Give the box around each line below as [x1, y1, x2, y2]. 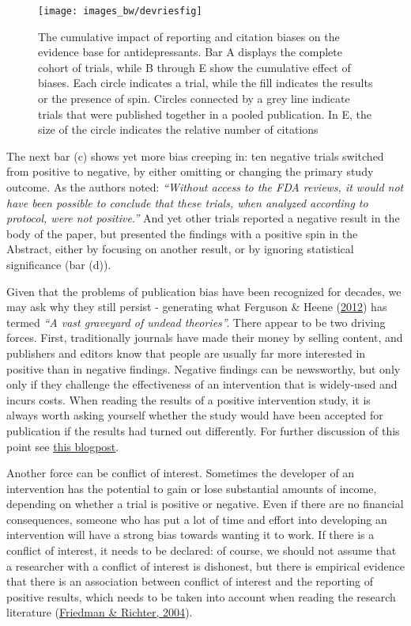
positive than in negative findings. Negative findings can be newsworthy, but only [6, 360, 401, 377]
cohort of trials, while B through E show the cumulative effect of [38, 59, 351, 75]
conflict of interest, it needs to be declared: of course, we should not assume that [6, 542, 397, 559]
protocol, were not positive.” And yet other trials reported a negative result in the [6, 210, 400, 226]
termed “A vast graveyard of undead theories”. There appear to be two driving [6, 313, 386, 330]
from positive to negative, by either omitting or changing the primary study [6, 163, 374, 180]
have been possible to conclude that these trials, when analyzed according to [6, 194, 368, 211]
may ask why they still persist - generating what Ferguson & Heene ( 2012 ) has [6, 298, 387, 315]
